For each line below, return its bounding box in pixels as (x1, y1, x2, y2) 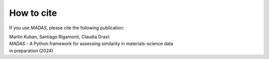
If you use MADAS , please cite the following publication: (9, 25, 125, 31)
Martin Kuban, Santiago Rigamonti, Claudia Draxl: (9, 34, 111, 40)
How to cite (9, 7, 57, 18)
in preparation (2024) (9, 48, 53, 54)
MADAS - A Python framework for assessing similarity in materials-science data (9, 41, 173, 47)
